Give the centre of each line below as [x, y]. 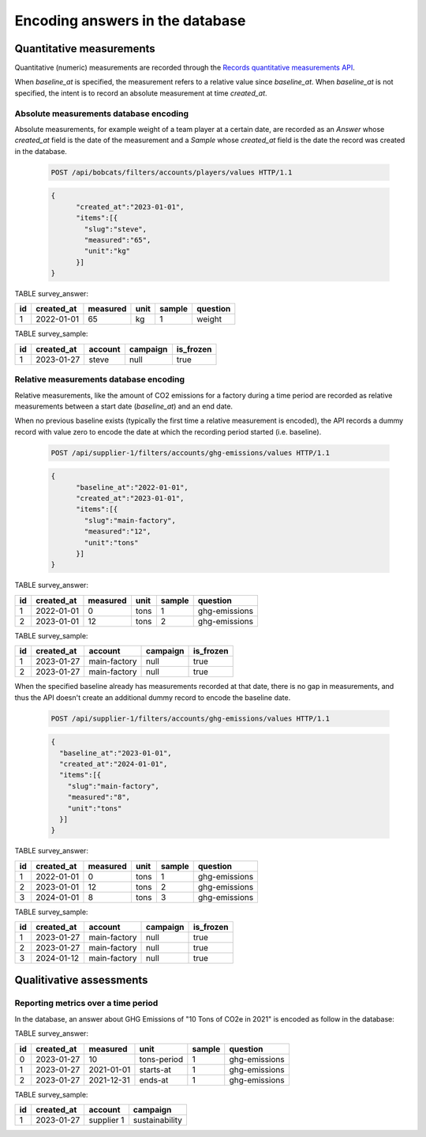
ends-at [154, 1080]
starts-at [155, 1069]
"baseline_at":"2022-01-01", [132, 487]
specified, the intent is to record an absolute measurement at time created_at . [141, 93]
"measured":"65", [118, 240]
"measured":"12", [118, 532]
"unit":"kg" [107, 251]
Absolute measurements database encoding [102, 113]
